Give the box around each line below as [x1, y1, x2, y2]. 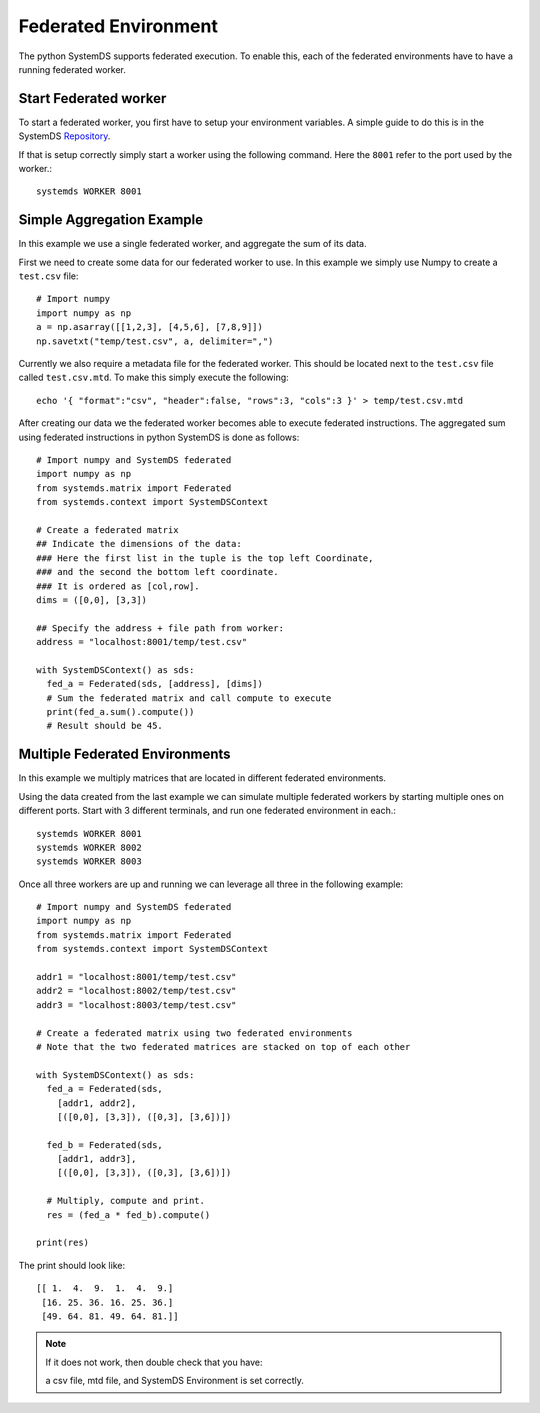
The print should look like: [18, 1259, 125, 1271]
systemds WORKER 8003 [36, 856, 142, 867]
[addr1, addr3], [56, 1153, 137, 1165]
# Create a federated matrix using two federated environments [36, 1027, 353, 1039]
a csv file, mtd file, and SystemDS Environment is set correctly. [45, 1375, 305, 1387]
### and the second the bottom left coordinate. [36, 566, 279, 578]
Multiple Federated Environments [18, 746, 231, 763]
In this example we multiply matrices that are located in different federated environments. [18, 772, 387, 784]
